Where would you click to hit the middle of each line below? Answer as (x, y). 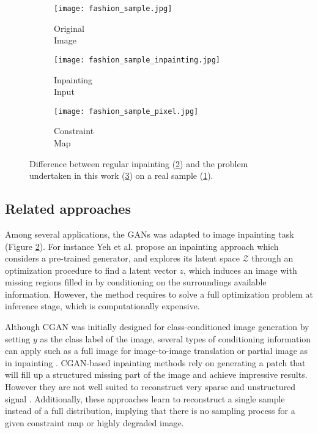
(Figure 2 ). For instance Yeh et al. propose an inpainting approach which (142, 246)
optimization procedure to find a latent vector (91, 270)
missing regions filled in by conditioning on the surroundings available (136, 282)
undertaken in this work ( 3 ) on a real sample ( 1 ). (121, 175)
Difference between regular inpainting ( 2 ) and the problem (139, 163)
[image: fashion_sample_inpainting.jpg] (137, 60)
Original (69, 28)
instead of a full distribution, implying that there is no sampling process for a (150, 411)
